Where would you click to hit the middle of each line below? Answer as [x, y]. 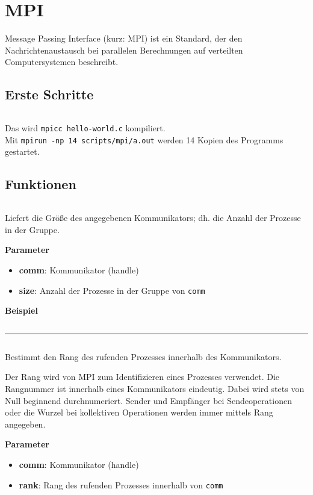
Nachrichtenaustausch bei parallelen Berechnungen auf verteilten [124, 50]
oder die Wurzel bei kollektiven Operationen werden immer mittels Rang [139, 412]
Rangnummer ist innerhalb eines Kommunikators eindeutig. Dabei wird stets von [155, 389]
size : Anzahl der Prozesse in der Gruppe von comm [112, 290]
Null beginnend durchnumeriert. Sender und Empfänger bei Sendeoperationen [148, 400]
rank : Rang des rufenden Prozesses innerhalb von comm [121, 484]
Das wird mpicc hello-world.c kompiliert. [85, 128]
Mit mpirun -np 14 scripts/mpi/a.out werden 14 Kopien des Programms [144, 139]
